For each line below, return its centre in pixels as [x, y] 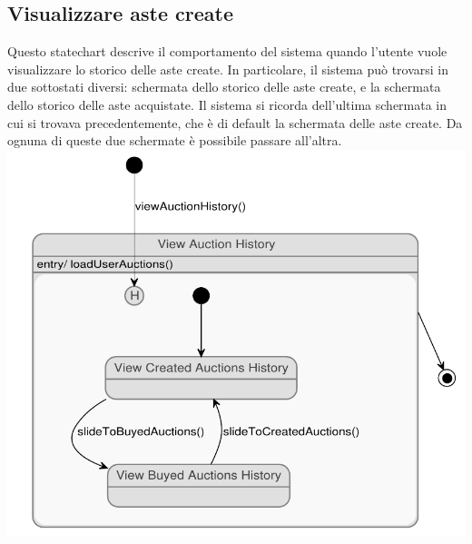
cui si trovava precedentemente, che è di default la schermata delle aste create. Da [235, 122]
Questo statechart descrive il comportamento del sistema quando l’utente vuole [227, 51]
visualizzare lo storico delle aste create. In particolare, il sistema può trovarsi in [228, 69]
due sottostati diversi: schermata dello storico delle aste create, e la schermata [224, 87]
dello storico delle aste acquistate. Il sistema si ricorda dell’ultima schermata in [227, 104]
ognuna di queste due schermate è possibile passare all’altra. [175, 140]
